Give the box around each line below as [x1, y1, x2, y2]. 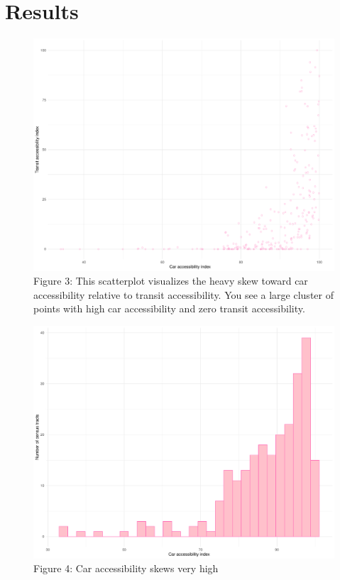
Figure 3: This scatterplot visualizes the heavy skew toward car [33, 273, 308, 288]
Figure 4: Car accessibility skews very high [33, 561, 219, 576]
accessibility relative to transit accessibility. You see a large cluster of [33, 287, 334, 302]
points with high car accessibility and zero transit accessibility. [33, 301, 305, 316]
